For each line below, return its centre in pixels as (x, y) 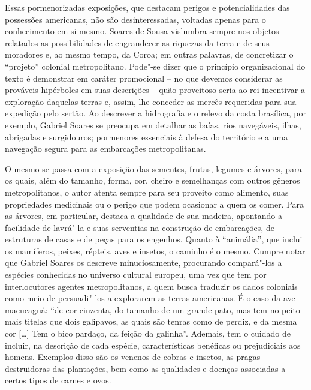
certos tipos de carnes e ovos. (58, 380)
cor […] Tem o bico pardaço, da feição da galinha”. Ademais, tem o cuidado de (148, 333)
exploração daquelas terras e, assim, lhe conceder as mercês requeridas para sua (151, 101)
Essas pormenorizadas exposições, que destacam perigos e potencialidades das (147, 7)
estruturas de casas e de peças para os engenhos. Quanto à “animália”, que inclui (154, 239)
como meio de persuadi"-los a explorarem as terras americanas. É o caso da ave (150, 298)
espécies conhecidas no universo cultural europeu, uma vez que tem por (136, 274)
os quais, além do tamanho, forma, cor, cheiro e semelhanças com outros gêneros (153, 180)
